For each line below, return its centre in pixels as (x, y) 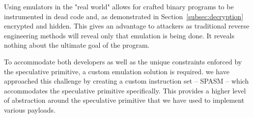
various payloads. (30, 109)
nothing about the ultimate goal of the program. (77, 45)
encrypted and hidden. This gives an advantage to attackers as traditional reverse (127, 26)
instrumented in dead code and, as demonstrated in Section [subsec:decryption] (124, 16)
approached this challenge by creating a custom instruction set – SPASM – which (126, 81)
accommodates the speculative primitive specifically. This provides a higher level (125, 90)
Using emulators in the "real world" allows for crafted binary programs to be (119, 6)
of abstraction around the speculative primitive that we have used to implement (124, 100)
